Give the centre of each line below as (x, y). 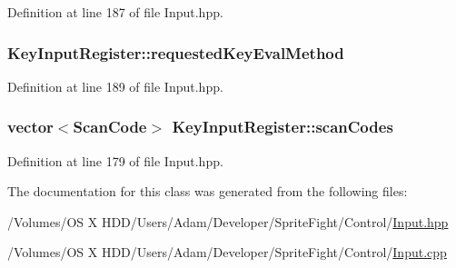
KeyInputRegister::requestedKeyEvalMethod (176, 52)
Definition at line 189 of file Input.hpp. (115, 86)
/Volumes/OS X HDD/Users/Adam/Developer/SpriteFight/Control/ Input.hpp (228, 221)
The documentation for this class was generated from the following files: (208, 191)
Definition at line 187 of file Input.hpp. (115, 12)
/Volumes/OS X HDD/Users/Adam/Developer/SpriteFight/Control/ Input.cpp (227, 252)
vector (30, 127)
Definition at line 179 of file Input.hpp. (115, 160)
